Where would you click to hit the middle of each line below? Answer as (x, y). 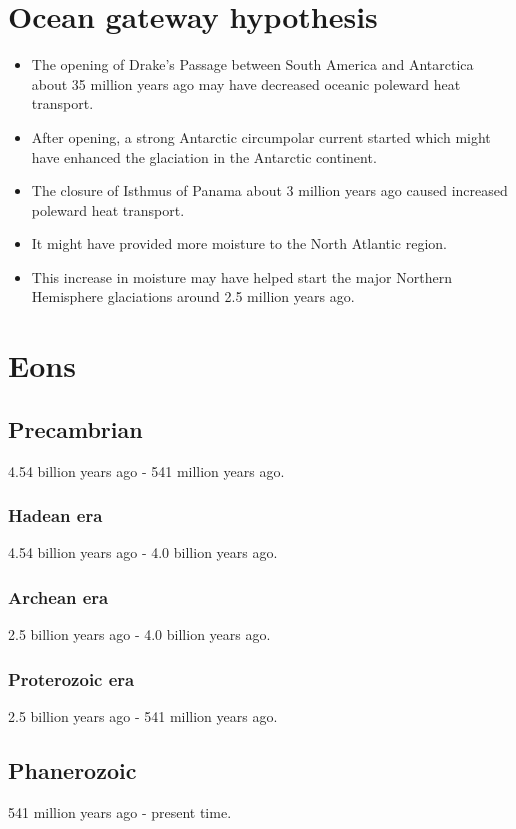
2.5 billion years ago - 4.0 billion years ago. (139, 634)
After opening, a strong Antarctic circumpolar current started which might (261, 136)
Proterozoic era (71, 678)
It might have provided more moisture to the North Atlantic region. (239, 243)
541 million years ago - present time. (120, 811)
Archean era (58, 596)
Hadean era (55, 515)
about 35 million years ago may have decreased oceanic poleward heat (246, 83)
